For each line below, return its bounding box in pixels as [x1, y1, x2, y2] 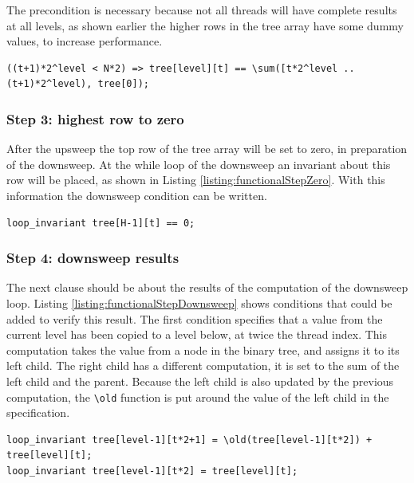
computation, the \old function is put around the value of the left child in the [6, 388, 389, 405]
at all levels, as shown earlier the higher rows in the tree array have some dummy [6, 17, 404, 33]
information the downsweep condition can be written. [6, 187, 267, 203]
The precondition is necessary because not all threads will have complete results [6, 2, 397, 18]
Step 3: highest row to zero [6, 108, 184, 128]
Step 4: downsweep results [6, 248, 179, 268]
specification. [6, 404, 70, 421]
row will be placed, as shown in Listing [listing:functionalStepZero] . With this [6, 171, 385, 188]
